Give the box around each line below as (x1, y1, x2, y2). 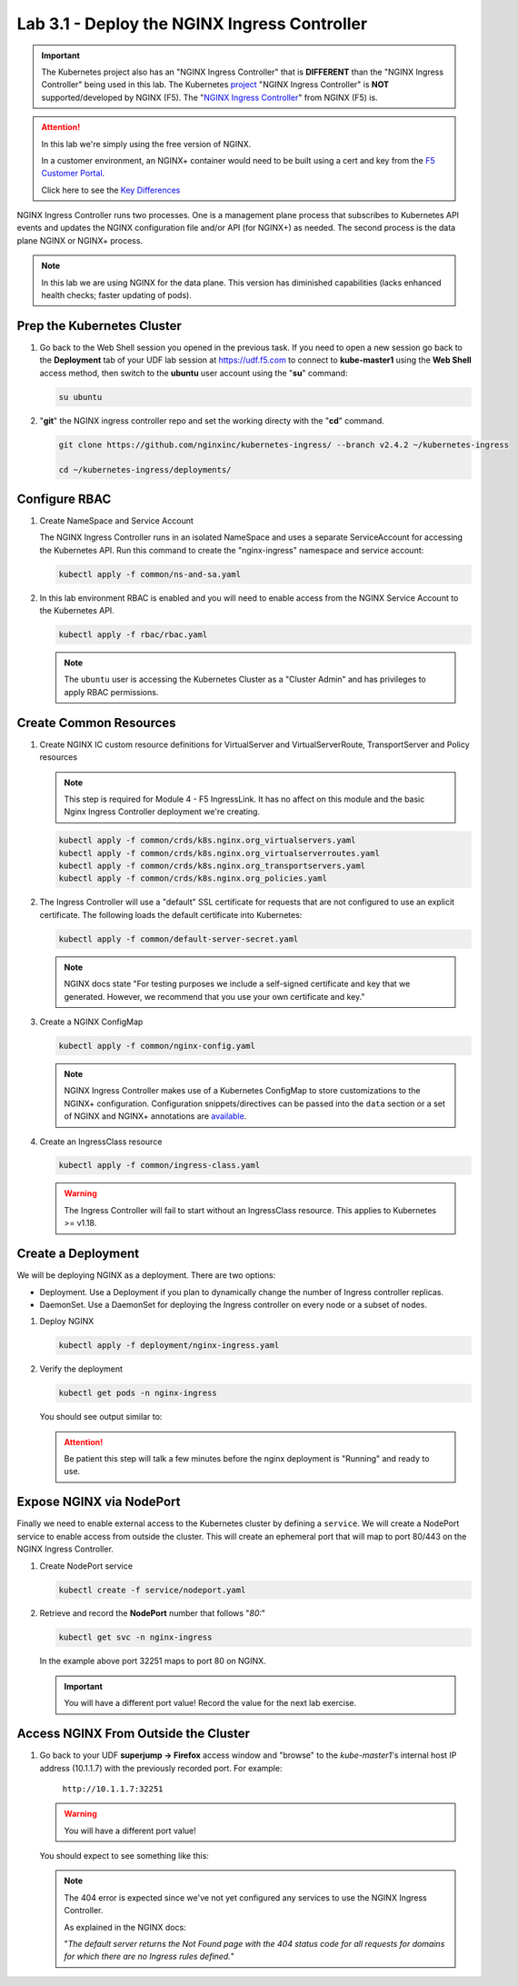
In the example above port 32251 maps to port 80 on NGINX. (39, 1655, 267, 1667)
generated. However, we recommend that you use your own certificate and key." (64, 991, 365, 1002)
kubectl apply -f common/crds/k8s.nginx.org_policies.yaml (58, 873, 327, 883)
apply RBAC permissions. (64, 686, 159, 697)
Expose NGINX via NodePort (16, 1494, 181, 1510)
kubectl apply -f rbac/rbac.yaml (58, 630, 208, 640)
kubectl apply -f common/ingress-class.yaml (58, 1160, 261, 1171)
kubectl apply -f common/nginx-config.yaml (58, 1041, 256, 1051)
